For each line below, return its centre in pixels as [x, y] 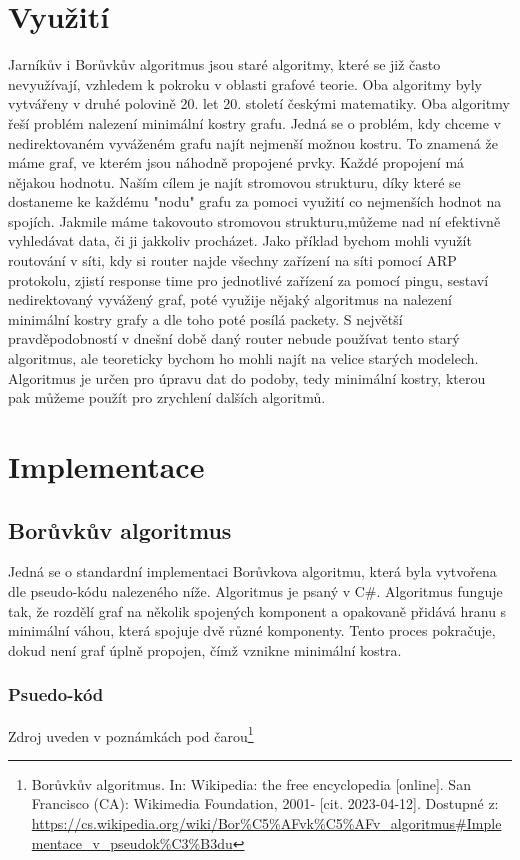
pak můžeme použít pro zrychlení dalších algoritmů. [167, 397]
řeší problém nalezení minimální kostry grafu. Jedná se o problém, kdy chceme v [254, 122]
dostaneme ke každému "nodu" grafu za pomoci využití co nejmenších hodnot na [255, 201]
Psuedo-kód [56, 694]
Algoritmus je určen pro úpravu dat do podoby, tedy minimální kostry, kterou [247, 377]
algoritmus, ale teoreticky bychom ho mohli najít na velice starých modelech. [243, 358]
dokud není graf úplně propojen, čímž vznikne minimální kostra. [205, 649]
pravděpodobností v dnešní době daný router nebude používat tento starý [234, 338]
